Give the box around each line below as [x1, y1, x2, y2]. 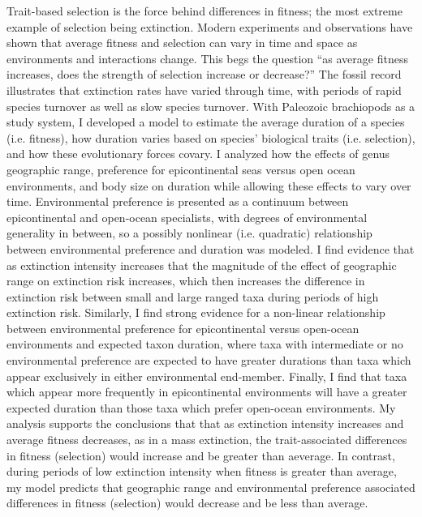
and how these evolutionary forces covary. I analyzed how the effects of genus [6, 145, 390, 162]
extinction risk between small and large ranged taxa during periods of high [6, 288, 379, 305]
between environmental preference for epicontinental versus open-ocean [6, 319, 360, 336]
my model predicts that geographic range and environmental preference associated [6, 478, 416, 495]
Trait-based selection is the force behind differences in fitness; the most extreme [6, 2, 403, 19]
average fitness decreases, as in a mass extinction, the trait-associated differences [6, 431, 407, 448]
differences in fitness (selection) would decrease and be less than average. [6, 494, 368, 511]
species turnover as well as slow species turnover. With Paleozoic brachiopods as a [6, 97, 416, 114]
